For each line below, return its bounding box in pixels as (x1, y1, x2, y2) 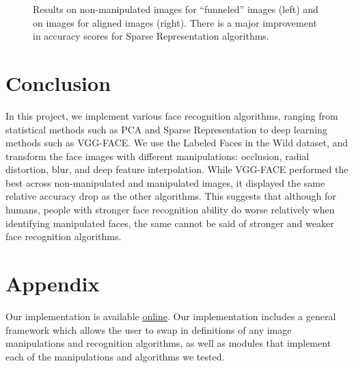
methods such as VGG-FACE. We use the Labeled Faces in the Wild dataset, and (5, 135, 349, 150)
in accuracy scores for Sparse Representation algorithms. (33, 29, 269, 43)
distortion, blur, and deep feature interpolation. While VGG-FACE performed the (5, 162, 349, 176)
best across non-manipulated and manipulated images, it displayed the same (5, 175, 325, 189)
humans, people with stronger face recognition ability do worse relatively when (5, 202, 335, 217)
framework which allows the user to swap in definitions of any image (5, 322, 292, 337)
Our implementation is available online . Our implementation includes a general (5, 308, 336, 323)
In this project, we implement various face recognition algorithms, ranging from (5, 108, 338, 122)
